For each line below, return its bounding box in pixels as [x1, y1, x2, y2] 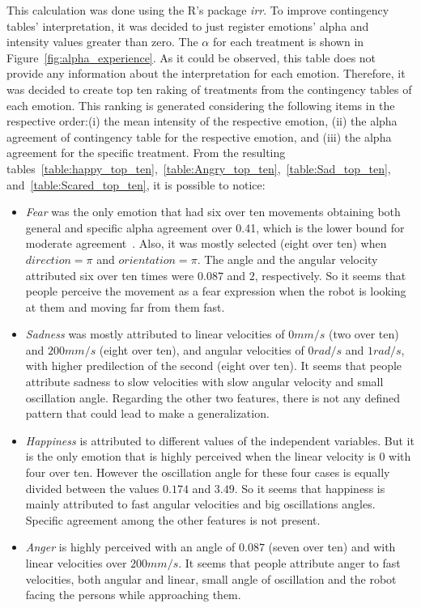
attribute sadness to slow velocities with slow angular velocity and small [25, 373, 384, 390]
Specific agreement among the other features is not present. [25, 511, 321, 528]
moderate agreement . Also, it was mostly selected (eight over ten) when [25, 235, 387, 252]
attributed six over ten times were [25, 266, 194, 283]
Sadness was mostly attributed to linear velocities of [25, 325, 285, 342]
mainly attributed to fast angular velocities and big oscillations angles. [25, 495, 376, 512]
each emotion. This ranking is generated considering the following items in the [6, 96, 395, 113]
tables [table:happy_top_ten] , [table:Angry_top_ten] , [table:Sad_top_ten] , [6, 159, 391, 176]
